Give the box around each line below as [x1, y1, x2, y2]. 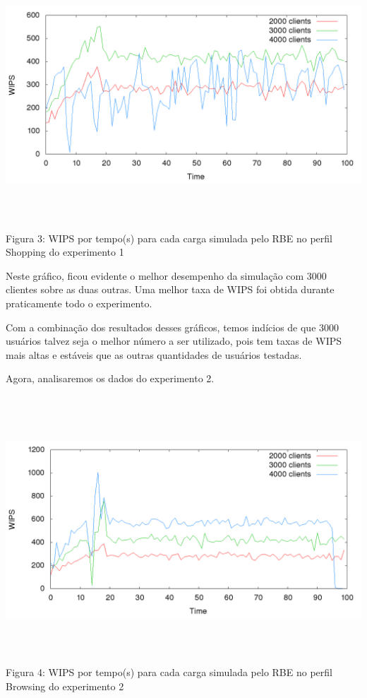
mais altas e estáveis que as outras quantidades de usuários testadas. [6, 347, 302, 362]
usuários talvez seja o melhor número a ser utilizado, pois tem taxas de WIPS [6, 333, 342, 348]
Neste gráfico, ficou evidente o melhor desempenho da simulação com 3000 [6, 268, 327, 283]
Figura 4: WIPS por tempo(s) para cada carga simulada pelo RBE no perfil [6, 665, 332, 680]
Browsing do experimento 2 [6, 679, 124, 693]
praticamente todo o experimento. [6, 295, 152, 310]
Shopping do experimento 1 [6, 244, 124, 259]
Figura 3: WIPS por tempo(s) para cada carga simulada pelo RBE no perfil [6, 230, 332, 245]
